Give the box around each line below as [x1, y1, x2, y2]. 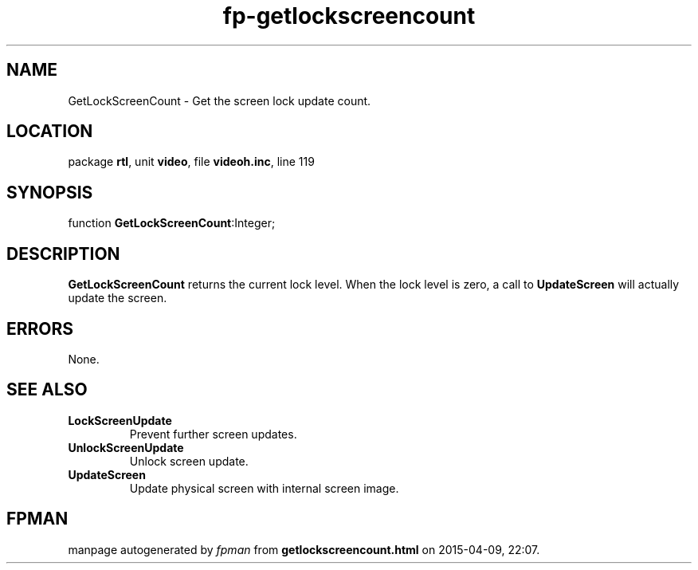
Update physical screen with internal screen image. [129, 481, 399, 495]
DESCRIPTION [6, 243, 120, 264]
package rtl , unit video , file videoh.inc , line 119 [68, 155, 315, 169]
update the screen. [68, 291, 167, 305]
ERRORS [6, 318, 74, 339]
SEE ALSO [6, 379, 88, 400]
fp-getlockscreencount [222, 2, 476, 29]
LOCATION [6, 121, 93, 142]
